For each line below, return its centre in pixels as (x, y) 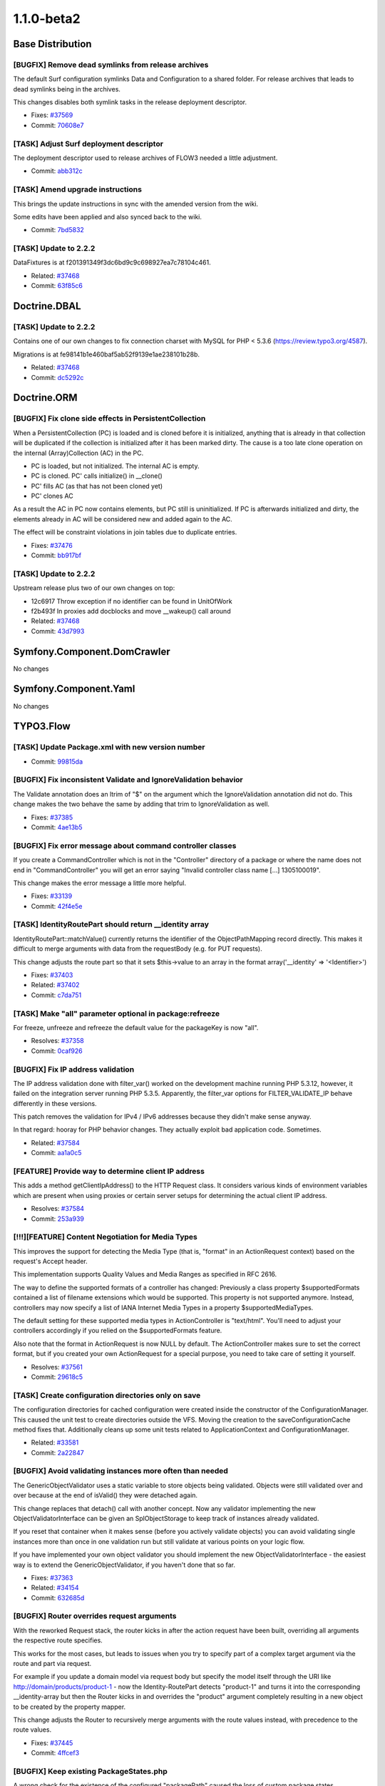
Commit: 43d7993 (58, 631)
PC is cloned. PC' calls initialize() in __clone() (97, 476)
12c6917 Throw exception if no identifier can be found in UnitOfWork (132, 601)
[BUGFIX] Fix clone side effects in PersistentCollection (109, 419)
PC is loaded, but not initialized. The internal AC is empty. (115, 466)
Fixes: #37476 (52, 545)
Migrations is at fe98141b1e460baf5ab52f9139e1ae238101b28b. (106, 354)
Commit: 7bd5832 (58, 230)
